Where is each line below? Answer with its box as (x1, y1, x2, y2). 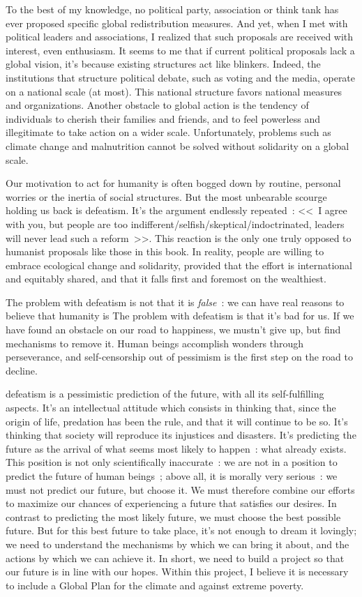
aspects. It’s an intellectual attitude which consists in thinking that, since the (6, 400, 336, 415)
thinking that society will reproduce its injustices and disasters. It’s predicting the (6, 428, 356, 442)
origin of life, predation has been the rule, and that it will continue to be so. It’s (6, 414, 348, 428)
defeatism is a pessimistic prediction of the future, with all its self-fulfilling (6, 386, 324, 401)
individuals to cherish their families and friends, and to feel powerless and (6, 111, 320, 126)
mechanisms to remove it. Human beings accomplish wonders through (6, 335, 304, 350)
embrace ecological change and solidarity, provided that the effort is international (6, 257, 352, 272)
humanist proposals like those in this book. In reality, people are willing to (6, 244, 324, 259)
